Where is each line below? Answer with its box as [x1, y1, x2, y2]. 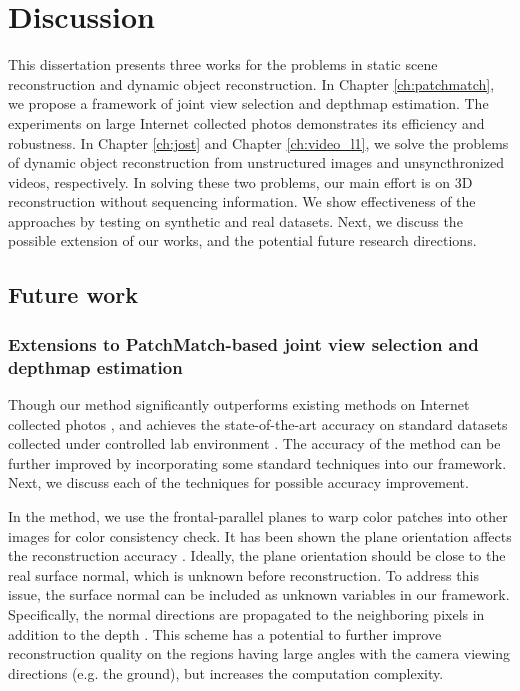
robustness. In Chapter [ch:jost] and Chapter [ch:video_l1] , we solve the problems [8, 132, 509, 153]
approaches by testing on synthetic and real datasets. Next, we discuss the [8, 210, 463, 231]
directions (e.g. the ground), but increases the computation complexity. [8, 662, 444, 683]
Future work [8, 279, 139, 310]
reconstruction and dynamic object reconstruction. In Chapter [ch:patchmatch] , [8, 73, 495, 94]
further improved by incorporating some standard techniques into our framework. [8, 452, 507, 473]
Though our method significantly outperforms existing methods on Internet [8, 393, 470, 414]
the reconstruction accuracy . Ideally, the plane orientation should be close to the [8, 545, 506, 566]
